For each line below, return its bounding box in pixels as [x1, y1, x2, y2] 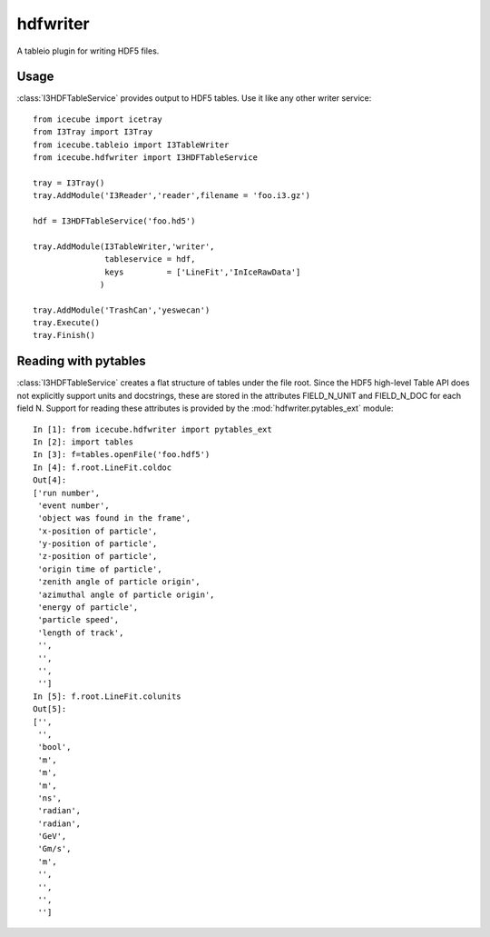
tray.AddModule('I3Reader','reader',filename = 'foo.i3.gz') [33, 191, 310, 201]
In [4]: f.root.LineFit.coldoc [33, 462, 172, 473]
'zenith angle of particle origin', [37, 577, 201, 587]
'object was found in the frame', [37, 513, 191, 523]
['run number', [33, 487, 101, 498]
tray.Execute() [33, 318, 101, 328]
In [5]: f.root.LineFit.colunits [33, 691, 181, 702]
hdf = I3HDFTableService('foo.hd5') [33, 215, 196, 226]
